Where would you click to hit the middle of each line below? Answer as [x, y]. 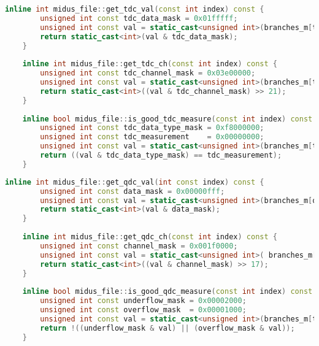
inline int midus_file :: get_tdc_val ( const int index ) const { [135, 9]
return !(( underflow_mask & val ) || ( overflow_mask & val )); [167, 328]
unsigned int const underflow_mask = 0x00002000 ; [143, 301]
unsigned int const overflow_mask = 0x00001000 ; [143, 310]
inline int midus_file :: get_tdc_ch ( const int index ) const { [150, 64]
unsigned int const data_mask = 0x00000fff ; [133, 191]
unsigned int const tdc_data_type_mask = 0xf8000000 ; [152, 128]
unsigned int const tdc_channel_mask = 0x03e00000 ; [148, 73]
